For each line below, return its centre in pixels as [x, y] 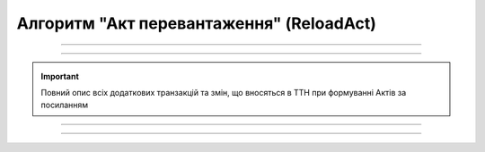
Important [60, 76]
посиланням [65, 105]
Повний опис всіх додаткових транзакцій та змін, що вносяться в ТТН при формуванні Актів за [224, 92]
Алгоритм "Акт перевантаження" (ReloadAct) [196, 23]
